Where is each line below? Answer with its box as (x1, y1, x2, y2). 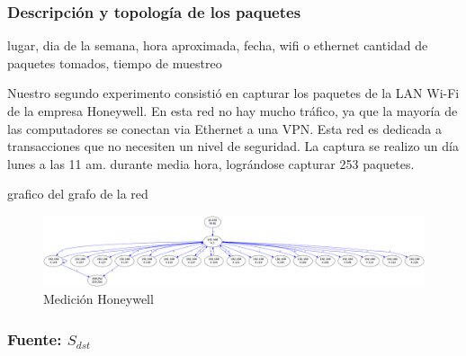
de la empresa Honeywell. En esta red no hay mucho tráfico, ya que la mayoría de (7, 102, 458, 120)
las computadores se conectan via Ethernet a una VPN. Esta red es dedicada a (7, 119, 442, 138)
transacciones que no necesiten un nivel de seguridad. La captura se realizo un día (7, 137, 459, 156)
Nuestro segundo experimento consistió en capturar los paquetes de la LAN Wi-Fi (7, 84, 460, 102)
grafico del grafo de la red (7, 184, 148, 203)
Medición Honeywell (43, 289, 154, 308)
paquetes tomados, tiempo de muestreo (7, 53, 222, 72)
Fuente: (7, 327, 62, 350)
